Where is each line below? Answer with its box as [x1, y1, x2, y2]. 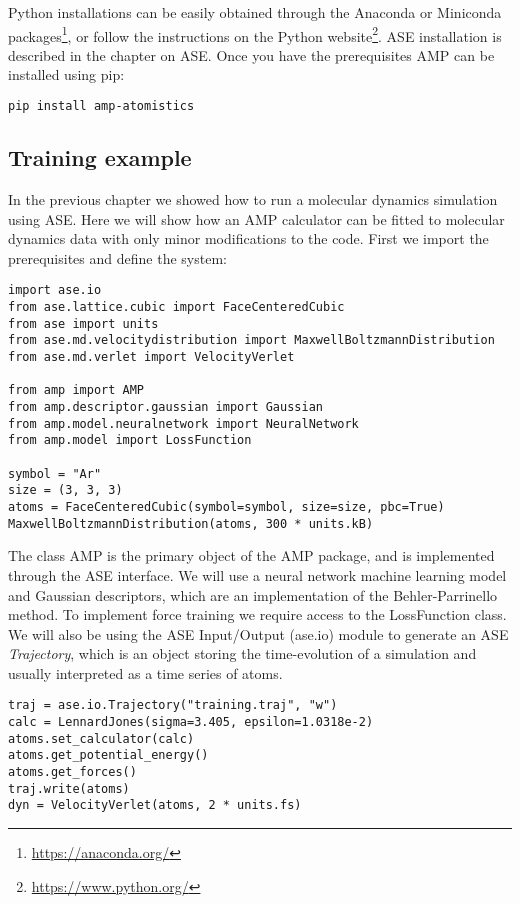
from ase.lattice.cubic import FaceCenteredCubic [8, 300, 345, 315]
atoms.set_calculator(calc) [8, 731, 195, 746]
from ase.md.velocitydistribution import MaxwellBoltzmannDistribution [8, 333, 495, 348]
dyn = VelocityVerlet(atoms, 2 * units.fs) [8, 798, 302, 813]
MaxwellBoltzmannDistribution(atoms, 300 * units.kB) [8, 516, 374, 531]
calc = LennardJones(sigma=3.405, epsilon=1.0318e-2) [8, 715, 374, 730]
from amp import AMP [8, 383, 145, 398]
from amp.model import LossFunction [8, 433, 252, 448]
